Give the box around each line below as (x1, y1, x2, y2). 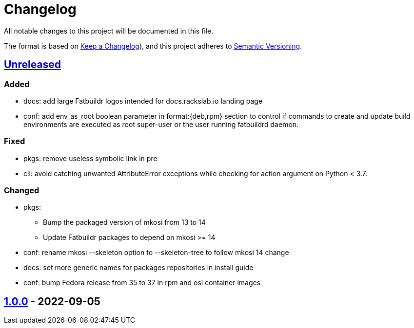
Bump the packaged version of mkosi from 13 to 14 (43, 218, 206, 227)
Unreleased (4, 58, 61, 71)
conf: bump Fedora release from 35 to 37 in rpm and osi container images (23, 278, 261, 287)
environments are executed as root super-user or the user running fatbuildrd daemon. (23, 120, 299, 128)
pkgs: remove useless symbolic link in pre (23, 154, 158, 163)
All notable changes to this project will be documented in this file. (4, 26, 214, 35)
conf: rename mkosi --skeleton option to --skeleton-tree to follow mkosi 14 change (23, 248, 289, 257)
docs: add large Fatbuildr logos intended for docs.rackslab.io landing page (23, 96, 263, 105)
